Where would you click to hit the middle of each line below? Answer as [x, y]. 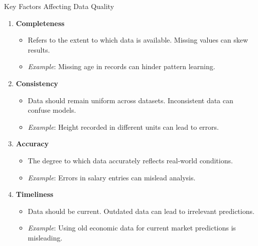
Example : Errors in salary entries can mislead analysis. [112, 177]
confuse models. [52, 110]
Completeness [40, 23]
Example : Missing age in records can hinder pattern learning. [121, 66]
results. [39, 49]
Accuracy [32, 144]
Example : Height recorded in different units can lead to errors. [123, 127]
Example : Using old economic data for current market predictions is [132, 228]
